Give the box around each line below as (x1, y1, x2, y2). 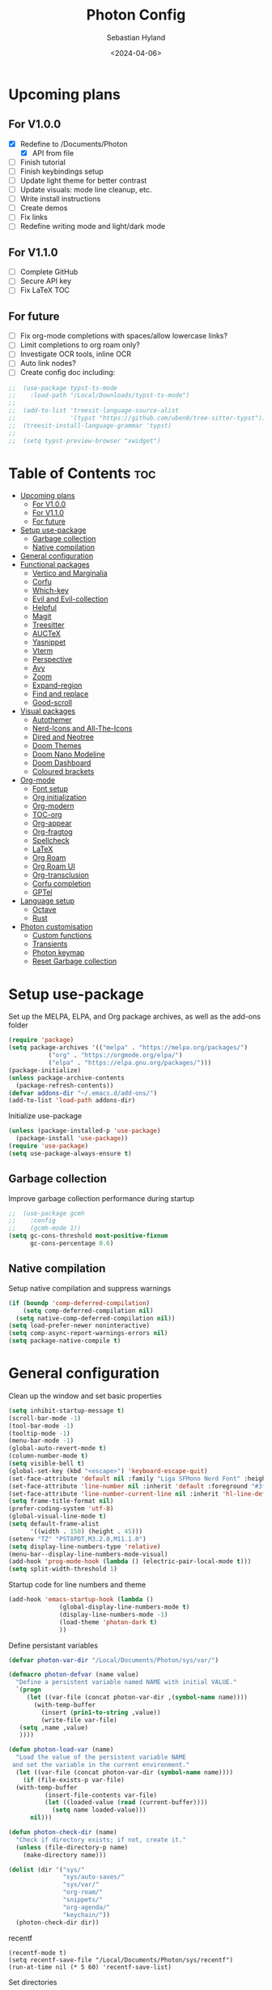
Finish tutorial (19, 157, 66, 167)
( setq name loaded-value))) (51, 1806, 147, 1815)
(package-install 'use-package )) (15, 1135, 129, 1143)
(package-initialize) (8, 1066, 82, 1075)
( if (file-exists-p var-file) (23, 1776, 125, 1784)
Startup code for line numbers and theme (8, 1580, 147, 1590)
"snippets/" (62, 1896, 104, 1904)
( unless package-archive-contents (8, 1074, 125, 1082)
